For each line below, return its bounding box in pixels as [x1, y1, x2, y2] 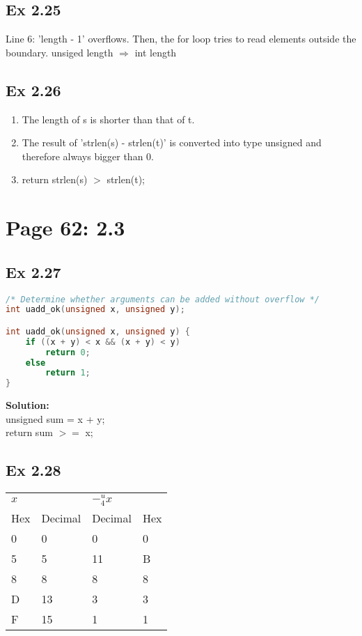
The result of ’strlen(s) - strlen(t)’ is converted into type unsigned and [22, 135, 322, 150]
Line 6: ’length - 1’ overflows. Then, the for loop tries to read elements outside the [6, 31, 356, 46]
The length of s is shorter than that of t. [22, 111, 195, 126]
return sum [6, 425, 53, 440]
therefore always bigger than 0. [22, 148, 154, 163]
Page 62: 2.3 [6, 213, 125, 242]
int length [134, 45, 177, 59]
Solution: [6, 398, 49, 412]
